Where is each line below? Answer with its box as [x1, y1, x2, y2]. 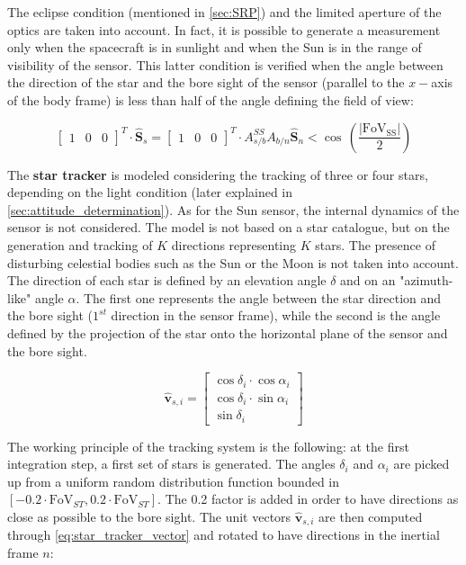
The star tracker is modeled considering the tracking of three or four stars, [7, 165, 428, 184]
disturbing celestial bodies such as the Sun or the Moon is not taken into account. [7, 253, 459, 272]
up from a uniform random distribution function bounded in [7, 471, 340, 490]
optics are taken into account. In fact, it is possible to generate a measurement [7, 20, 441, 39]
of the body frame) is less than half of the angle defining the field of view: [7, 90, 414, 109]
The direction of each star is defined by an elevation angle [7, 271, 327, 290]
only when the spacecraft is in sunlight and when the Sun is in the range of [7, 38, 422, 57]
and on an [340, 271, 396, 290]
